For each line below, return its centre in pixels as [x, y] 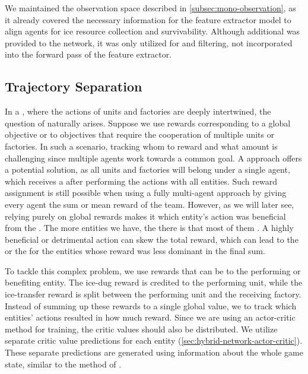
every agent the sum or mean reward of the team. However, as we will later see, [150, 204]
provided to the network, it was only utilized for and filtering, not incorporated [149, 42]
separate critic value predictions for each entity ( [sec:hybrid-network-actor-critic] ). [154, 340]
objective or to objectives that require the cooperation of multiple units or [140, 134]
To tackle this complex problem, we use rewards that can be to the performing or [153, 270]
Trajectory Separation [74, 86]
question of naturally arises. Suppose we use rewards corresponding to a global [148, 123]
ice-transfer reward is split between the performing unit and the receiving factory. [153, 294]
